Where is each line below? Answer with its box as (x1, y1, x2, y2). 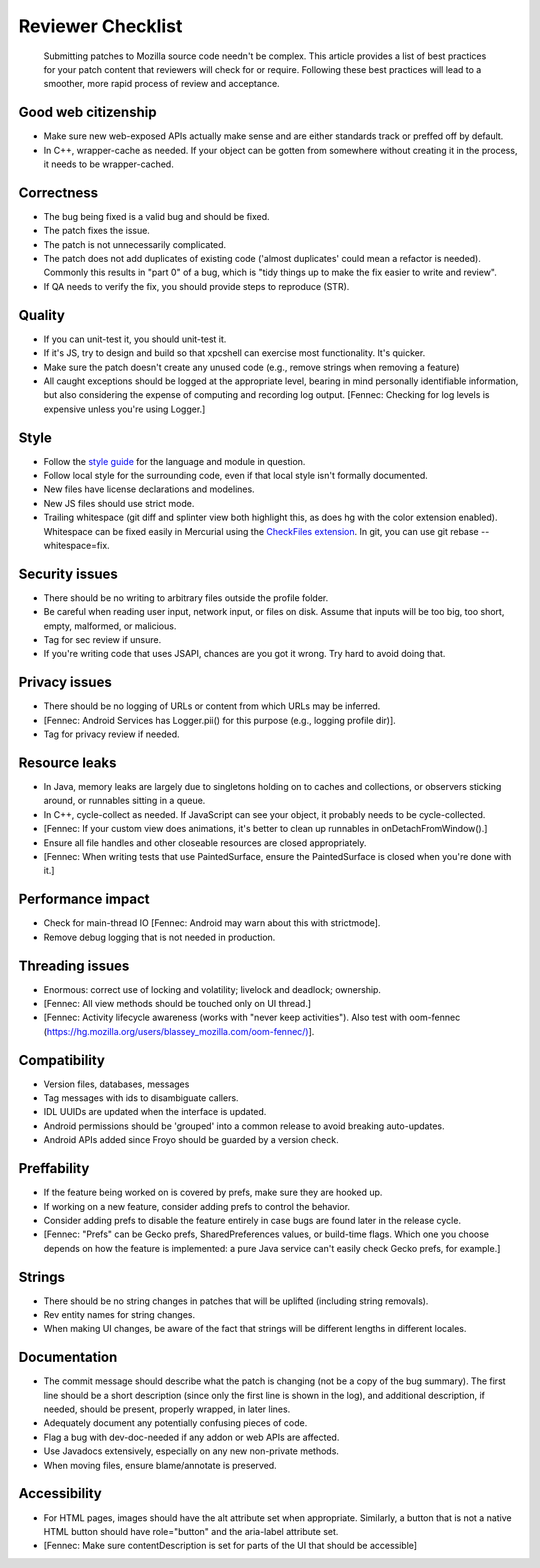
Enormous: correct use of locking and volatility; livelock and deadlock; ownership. (43, 983, 382, 995)
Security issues (18, 565, 119, 582)
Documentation (18, 1349, 118, 1366)
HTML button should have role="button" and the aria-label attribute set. (43, 1525, 339, 1537)
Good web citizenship (18, 104, 157, 121)
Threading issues (18, 957, 130, 974)
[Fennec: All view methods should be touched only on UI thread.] (43, 997, 312, 1009)
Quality (18, 306, 65, 324)
